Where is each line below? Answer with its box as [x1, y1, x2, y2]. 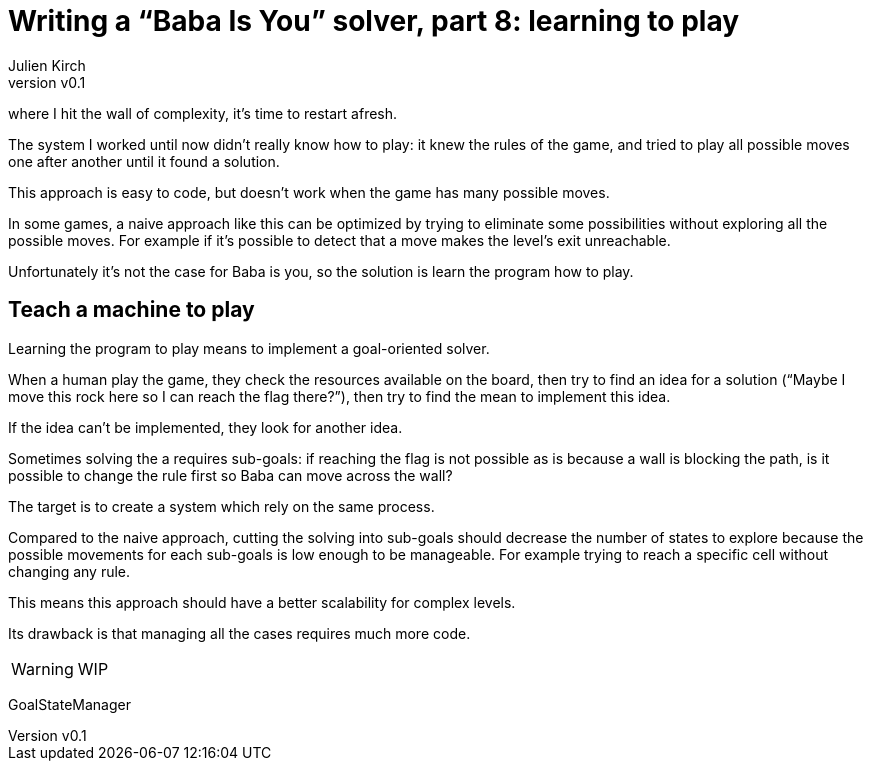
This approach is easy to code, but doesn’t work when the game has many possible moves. [8, 183, 610, 201]
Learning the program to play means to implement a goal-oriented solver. [8, 339, 490, 357]
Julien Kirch [8, 56, 86, 74]
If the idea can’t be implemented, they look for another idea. [8, 418, 403, 436]
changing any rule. [8, 562, 131, 580]
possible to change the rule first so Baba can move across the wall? [8, 466, 453, 484]
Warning [11, 658, 74, 679]
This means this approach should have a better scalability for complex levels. [8, 593, 516, 611]
